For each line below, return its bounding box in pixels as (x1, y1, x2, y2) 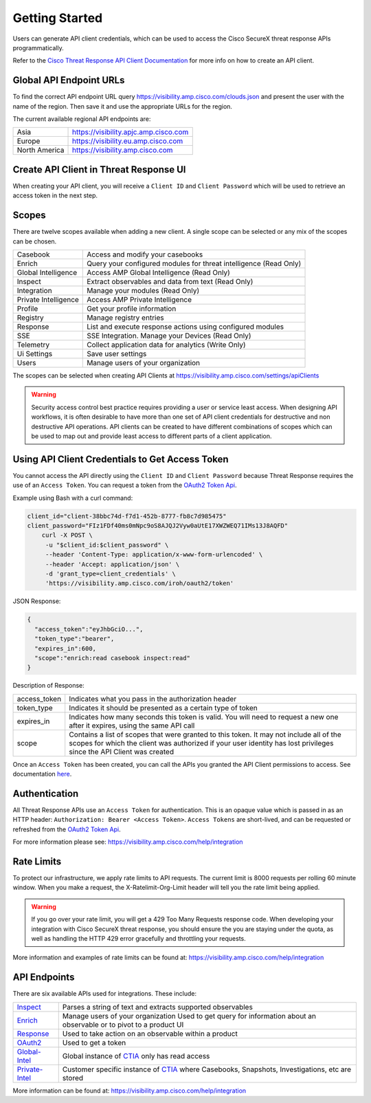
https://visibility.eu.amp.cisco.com (72, 136, 183, 146)
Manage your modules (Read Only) (87, 286, 200, 295)
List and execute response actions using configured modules (87, 322, 284, 331)
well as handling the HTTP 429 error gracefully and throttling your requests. (31, 934, 247, 942)
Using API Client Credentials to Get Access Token (12, 453, 229, 465)
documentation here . (12, 770, 72, 778)
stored (62, 1073, 84, 1082)
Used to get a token (62, 1038, 126, 1047)
